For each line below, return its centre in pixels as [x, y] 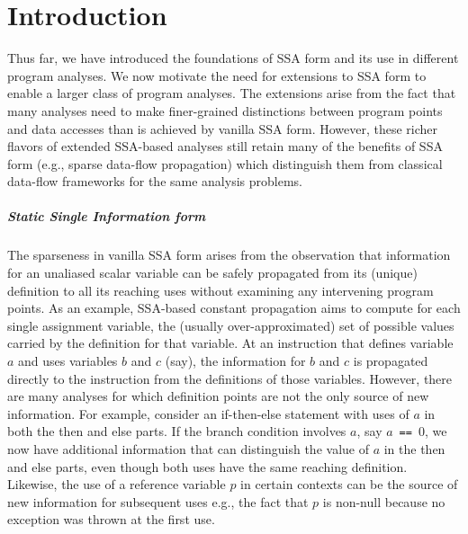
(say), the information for [235, 360]
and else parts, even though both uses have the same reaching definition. [207, 466]
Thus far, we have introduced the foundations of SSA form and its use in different [233, 58]
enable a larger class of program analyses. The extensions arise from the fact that [232, 93]
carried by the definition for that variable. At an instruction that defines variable [230, 343]
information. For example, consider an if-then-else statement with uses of [208, 413]
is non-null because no [384, 501]
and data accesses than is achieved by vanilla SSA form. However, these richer [223, 128]
